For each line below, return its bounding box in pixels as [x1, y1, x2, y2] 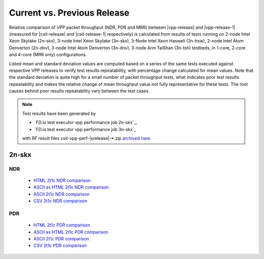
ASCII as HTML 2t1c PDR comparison [33, 229, 109, 235]
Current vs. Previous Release [9, 7, 130, 18]
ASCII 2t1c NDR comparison [33, 191, 90, 197]
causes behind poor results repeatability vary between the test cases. [9, 88, 150, 94]
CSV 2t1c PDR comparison [33, 242, 87, 249]
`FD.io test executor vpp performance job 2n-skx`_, [34, 120, 137, 126]
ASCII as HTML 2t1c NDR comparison [33, 184, 109, 190]
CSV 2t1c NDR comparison [33, 198, 88, 204]
